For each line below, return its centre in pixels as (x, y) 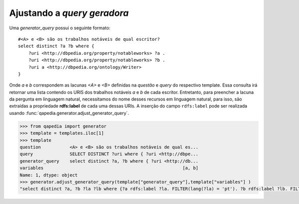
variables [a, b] (109, 168)
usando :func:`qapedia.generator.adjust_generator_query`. (69, 113)
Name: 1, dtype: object (49, 175)
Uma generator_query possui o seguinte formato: (60, 28)
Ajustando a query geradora (69, 13)
